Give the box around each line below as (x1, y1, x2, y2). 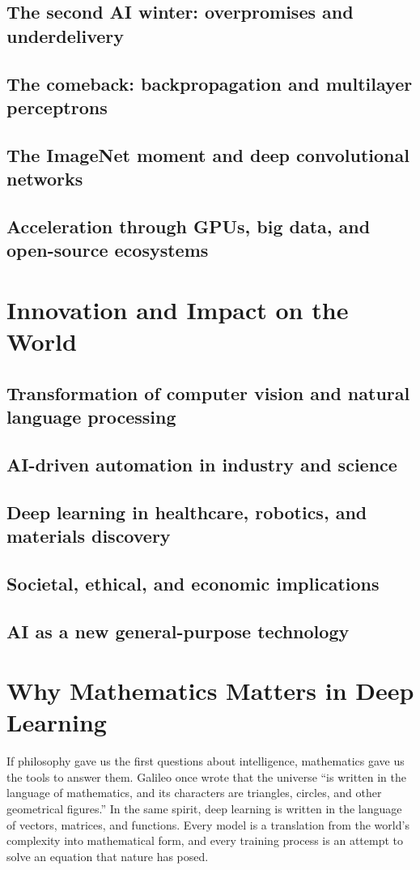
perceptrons (6, 94, 108, 119)
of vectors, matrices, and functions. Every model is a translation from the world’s (6, 816, 409, 833)
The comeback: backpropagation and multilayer (6, 70, 413, 96)
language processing (6, 404, 176, 429)
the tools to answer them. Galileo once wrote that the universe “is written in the (6, 768, 407, 785)
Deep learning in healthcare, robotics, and (6, 499, 367, 524)
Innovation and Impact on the (6, 292, 349, 326)
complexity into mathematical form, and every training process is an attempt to (6, 832, 403, 849)
